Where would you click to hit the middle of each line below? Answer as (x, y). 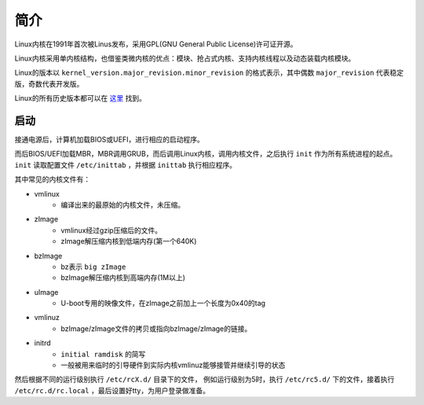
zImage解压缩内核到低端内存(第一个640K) (129, 241)
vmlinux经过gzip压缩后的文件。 (111, 230)
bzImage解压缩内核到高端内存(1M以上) (123, 278)
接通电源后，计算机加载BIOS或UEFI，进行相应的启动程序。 (109, 140)
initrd (42, 343)
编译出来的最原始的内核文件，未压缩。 (122, 204)
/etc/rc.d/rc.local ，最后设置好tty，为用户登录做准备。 (112, 390)
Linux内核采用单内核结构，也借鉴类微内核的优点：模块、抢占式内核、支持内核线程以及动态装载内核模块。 (185, 58)
